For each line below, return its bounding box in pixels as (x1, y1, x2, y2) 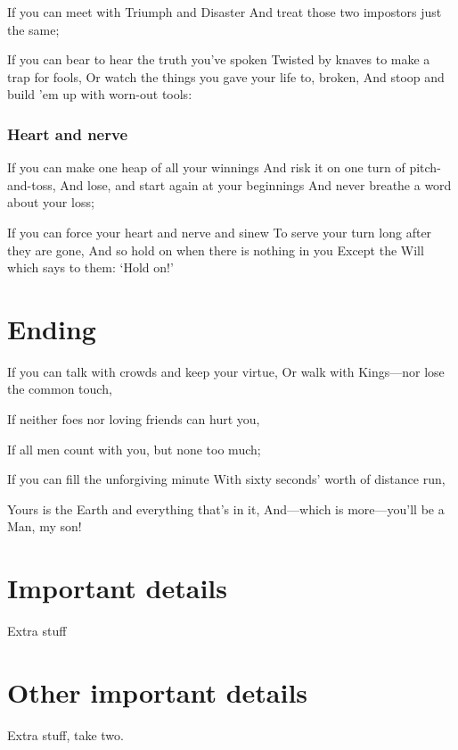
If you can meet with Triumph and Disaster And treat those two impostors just (7, 3, 442, 21)
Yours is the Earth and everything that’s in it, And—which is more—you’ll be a (7, 499, 445, 518)
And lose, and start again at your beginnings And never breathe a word (60, 175, 452, 194)
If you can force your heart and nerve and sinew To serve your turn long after (7, 222, 432, 241)
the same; (7, 20, 60, 38)
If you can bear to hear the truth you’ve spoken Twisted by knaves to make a (7, 50, 430, 69)
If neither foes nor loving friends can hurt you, (7, 410, 260, 429)
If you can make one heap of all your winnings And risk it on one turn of (7, 158, 405, 177)
